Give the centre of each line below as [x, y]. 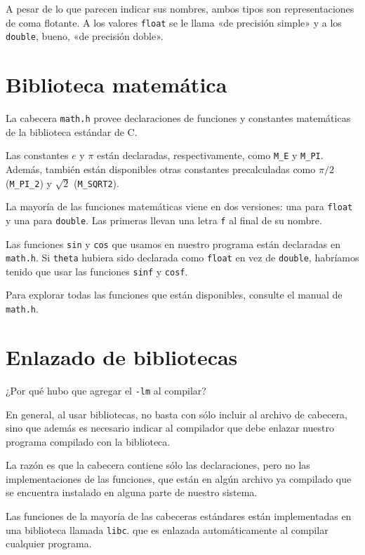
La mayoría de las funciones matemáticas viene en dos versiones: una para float [179, 206]
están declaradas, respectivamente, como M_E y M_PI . [210, 155]
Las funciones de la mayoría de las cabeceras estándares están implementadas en [179, 516]
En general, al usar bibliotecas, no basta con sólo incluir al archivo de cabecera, [177, 414]
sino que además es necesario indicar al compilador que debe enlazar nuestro [170, 428]
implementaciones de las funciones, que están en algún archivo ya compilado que [179, 478]
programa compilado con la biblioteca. [88, 441]
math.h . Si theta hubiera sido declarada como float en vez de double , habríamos [182, 258]
